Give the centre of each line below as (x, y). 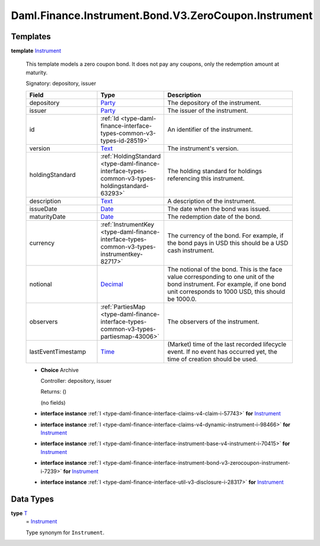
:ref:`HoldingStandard (131, 156)
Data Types (33, 499)
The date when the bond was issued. (219, 209)
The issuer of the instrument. (208, 110)
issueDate (43, 209)
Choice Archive (60, 370)
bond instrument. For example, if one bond (227, 284)
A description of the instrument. (212, 201)
